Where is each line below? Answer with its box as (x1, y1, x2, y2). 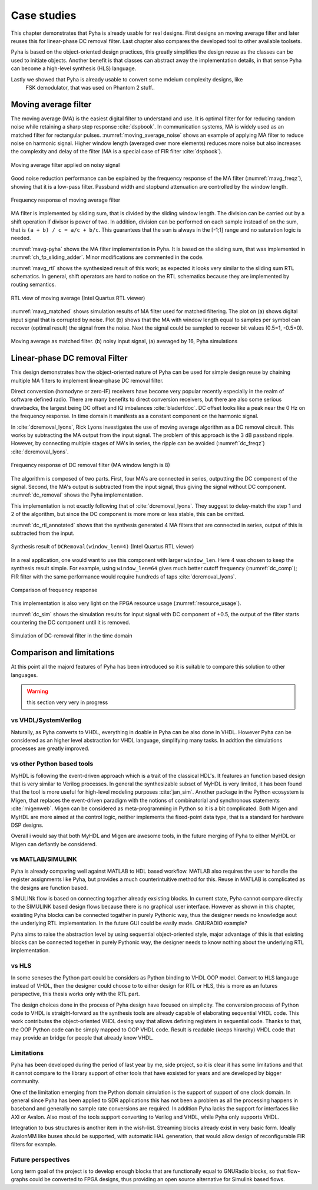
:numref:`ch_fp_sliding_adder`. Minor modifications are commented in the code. (11, 254, 204, 261)
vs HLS (11, 962, 32, 970)
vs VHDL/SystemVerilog (11, 716, 82, 725)
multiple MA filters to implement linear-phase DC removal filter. (11, 377, 164, 384)
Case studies (11, 9, 77, 22)
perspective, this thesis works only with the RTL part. (11, 991, 140, 998)
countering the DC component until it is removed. (11, 619, 131, 626)
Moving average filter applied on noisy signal (11, 161, 120, 168)
